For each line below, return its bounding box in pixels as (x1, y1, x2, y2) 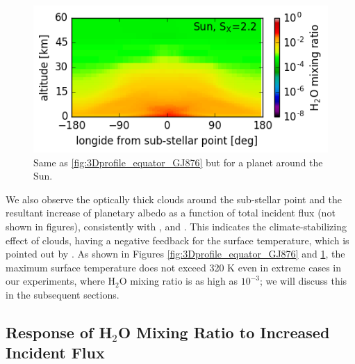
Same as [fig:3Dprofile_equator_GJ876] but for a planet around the (33, 155, 323, 169)
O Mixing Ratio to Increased (117, 322, 330, 343)
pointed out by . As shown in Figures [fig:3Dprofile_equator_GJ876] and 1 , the (6, 246, 345, 261)
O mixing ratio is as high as (119, 274, 238, 288)
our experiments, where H (6, 274, 116, 288)
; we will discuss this (259, 274, 347, 288)
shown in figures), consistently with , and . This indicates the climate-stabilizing (6, 219, 347, 234)
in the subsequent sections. (6, 287, 119, 302)
